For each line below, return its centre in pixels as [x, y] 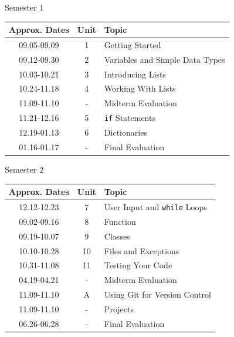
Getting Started [133, 44]
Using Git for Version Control [157, 294]
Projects [119, 309]
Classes [117, 236]
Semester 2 [24, 169]
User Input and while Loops [155, 206]
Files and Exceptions [142, 250]
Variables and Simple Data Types [165, 59]
